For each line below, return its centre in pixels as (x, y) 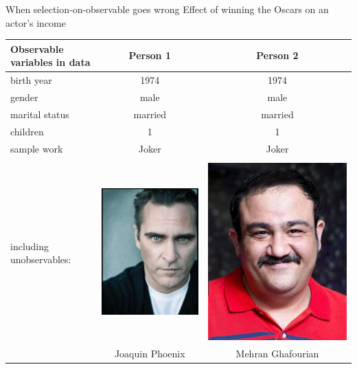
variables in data (50, 62)
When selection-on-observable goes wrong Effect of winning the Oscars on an (167, 9)
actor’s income (36, 22)
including (30, 246)
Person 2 (277, 55)
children (27, 131)
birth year (31, 80)
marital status (40, 114)
